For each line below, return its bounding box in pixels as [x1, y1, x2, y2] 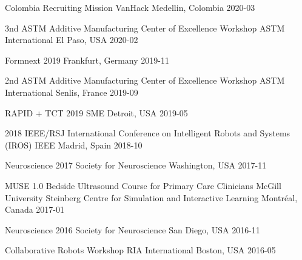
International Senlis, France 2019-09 [5, 85, 138, 98]
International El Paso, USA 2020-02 [5, 33, 138, 46]
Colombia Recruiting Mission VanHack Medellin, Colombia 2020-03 [5, 1, 255, 13]
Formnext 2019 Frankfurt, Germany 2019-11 [5, 53, 169, 66]
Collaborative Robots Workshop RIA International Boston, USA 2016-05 [5, 244, 276, 256]
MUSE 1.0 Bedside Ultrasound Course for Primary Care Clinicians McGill [5, 179, 281, 192]
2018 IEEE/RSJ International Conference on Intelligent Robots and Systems [5, 127, 290, 139]
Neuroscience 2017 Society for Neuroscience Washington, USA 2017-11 [5, 159, 267, 172]
